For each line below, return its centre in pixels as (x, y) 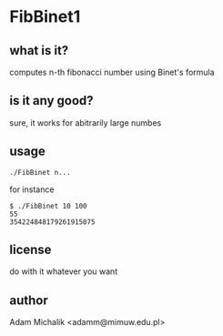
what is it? (39, 51)
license (30, 250)
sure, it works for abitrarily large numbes (86, 122)
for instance (32, 189)
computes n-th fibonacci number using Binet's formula (112, 72)
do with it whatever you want (64, 271)
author (29, 300)
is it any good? (51, 101)
